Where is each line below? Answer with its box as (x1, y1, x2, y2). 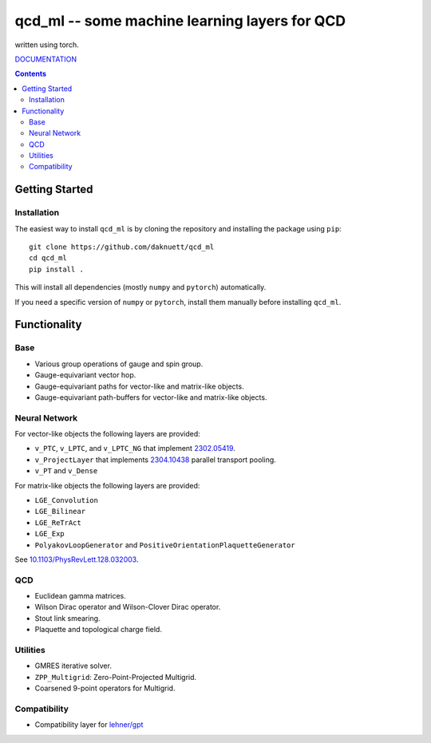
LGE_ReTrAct (34, 518, 81, 527)
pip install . (29, 264, 84, 274)
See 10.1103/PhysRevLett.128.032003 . (14, 555, 139, 564)
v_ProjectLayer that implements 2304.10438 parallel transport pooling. (34, 455, 277, 464)
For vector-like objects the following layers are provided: (14, 429, 201, 439)
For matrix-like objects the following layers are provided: (14, 480, 200, 490)
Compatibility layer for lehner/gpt (34, 720, 144, 729)
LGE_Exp (34, 529, 65, 539)
